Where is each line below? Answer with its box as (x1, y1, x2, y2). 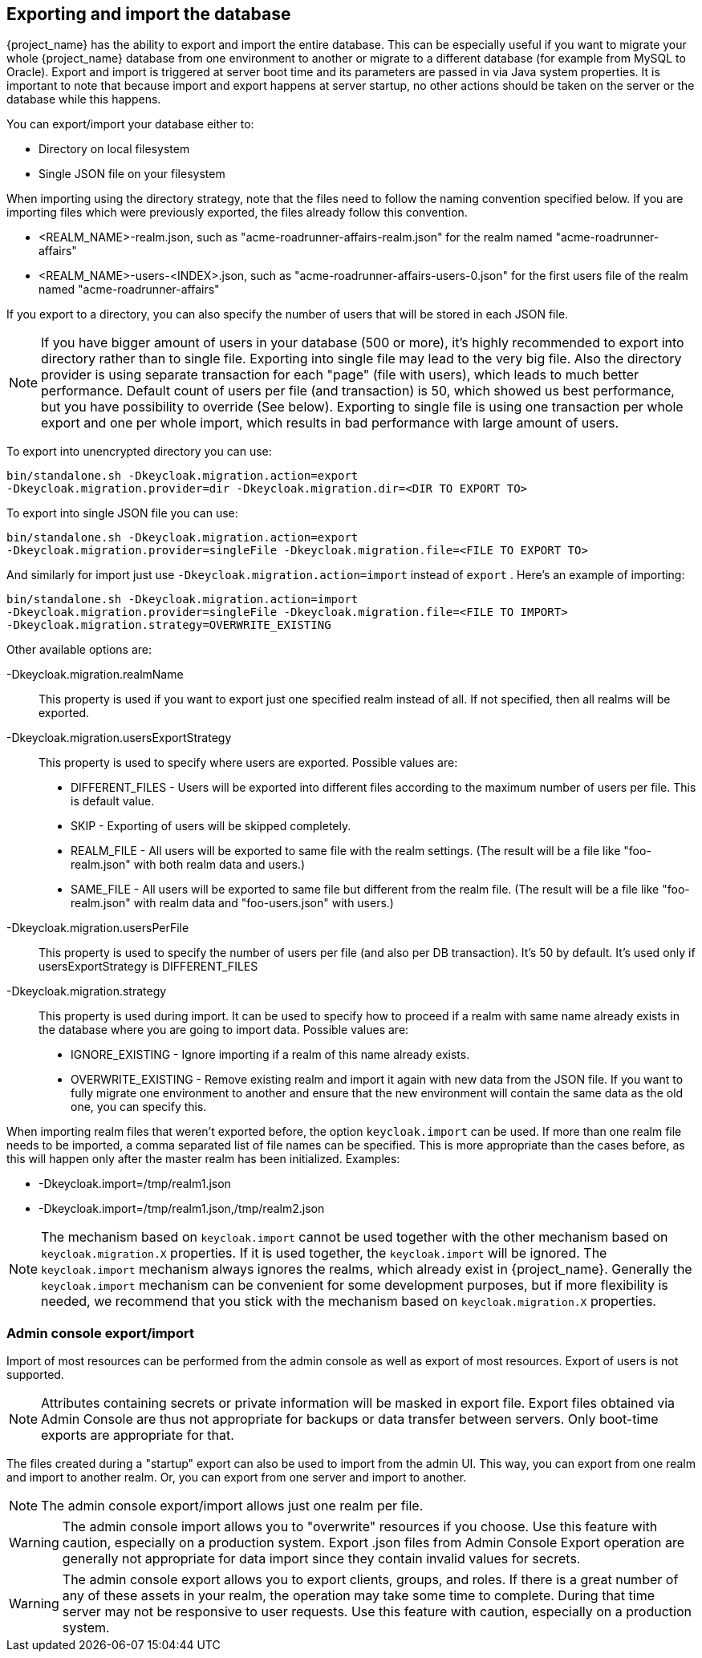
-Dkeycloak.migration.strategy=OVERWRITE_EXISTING (6, 618, 331, 632)
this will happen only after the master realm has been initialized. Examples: (6, 1152, 400, 1166)
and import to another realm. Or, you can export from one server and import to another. (6, 1470, 467, 1485)
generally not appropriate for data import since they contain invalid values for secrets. (62, 1551, 581, 1567)
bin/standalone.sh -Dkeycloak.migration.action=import (6, 593, 359, 606)
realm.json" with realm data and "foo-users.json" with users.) (71, 896, 394, 910)
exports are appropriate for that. (41, 1427, 234, 1444)
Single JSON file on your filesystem (39, 167, 225, 181)
